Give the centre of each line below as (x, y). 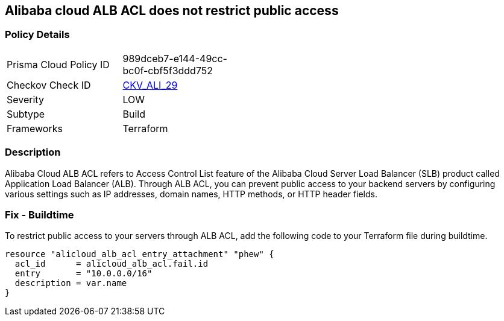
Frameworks (35, 128)
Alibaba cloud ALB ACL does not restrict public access (172, 11)
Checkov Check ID (49, 85)
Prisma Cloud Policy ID (58, 64)
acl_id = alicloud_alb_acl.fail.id (112, 264)
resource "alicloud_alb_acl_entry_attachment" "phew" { (140, 254)
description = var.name (71, 283)
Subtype (26, 114)
